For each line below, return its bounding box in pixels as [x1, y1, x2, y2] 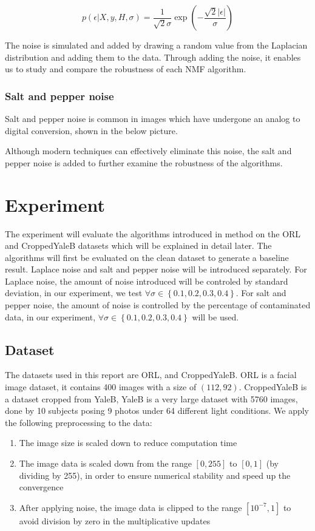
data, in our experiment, [5, 310, 96, 323]
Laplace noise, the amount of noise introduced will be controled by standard [5, 274, 288, 287]
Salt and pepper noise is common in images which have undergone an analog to [5, 112, 300, 124]
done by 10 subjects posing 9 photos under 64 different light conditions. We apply [5, 404, 310, 417]
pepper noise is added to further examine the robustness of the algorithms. [5, 156, 283, 169]
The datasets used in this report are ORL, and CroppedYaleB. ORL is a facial [5, 368, 297, 381]
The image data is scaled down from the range [19, 457, 192, 470]
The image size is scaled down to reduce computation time [19, 436, 237, 449]
